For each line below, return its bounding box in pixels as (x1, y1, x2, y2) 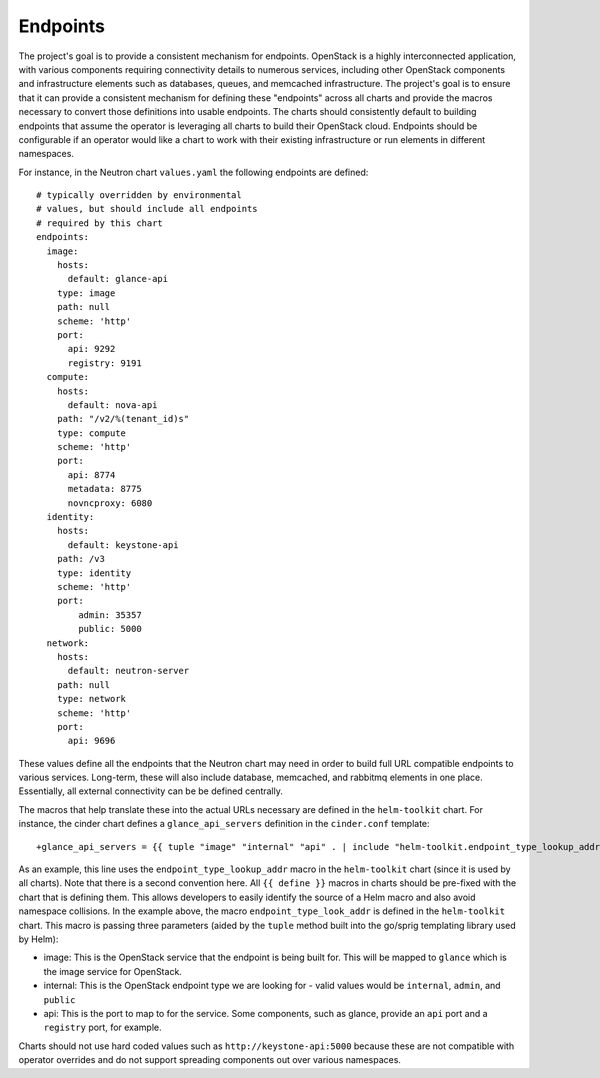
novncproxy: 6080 (67, 497, 153, 509)
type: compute (56, 427, 127, 439)
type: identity (56, 567, 132, 579)
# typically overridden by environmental (36, 190, 242, 201)
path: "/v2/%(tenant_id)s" (56, 413, 190, 425)
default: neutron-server (67, 665, 190, 677)
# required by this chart (36, 217, 164, 229)
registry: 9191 (67, 357, 142, 369)
